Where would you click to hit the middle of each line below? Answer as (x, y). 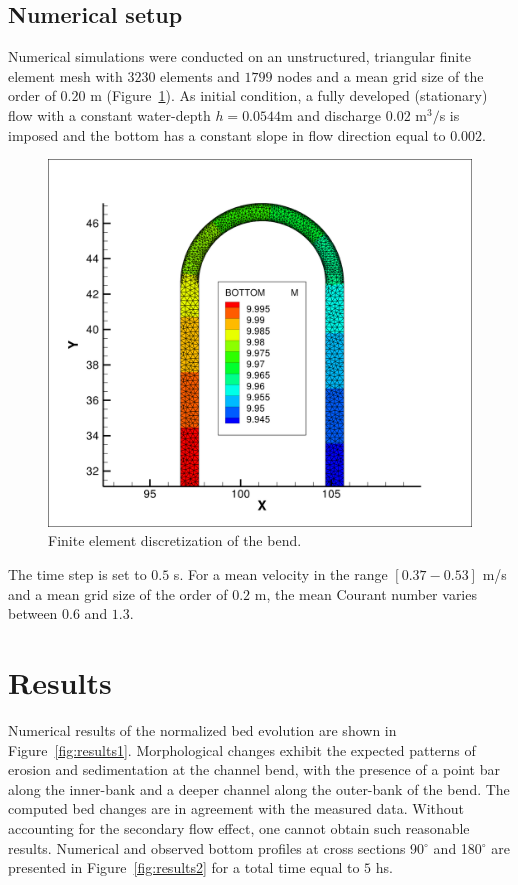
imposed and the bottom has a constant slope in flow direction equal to (227, 134)
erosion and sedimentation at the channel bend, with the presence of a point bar (254, 769)
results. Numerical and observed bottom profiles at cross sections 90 (216, 847)
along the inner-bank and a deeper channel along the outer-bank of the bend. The (259, 788)
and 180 (457, 847)
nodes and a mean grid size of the (380, 75)
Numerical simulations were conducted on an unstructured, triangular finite (239, 56)
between (33, 613)
